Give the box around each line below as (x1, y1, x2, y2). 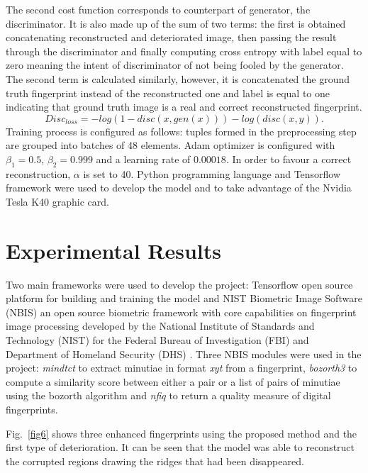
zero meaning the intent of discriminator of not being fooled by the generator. (6, 57, 344, 72)
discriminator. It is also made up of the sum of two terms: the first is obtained (6, 16, 346, 30)
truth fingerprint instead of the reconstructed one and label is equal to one (6, 85, 330, 100)
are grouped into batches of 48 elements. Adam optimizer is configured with (6, 138, 335, 152)
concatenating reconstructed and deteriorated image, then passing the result (6, 30, 337, 45)
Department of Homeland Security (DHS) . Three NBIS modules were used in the (6, 346, 362, 361)
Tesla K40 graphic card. (6, 194, 109, 208)
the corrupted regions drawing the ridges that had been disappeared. (6, 453, 304, 468)
